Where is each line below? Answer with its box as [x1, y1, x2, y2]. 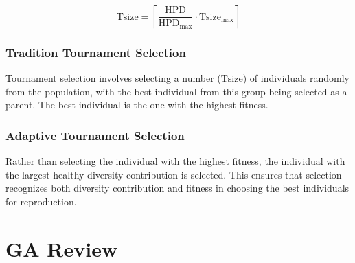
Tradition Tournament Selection [5, 43, 186, 60]
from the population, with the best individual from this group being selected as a [5, 84, 347, 98]
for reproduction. [5, 194, 77, 208]
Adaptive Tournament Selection [5, 126, 185, 144]
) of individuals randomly [242, 71, 350, 85]
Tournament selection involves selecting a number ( [5, 71, 221, 85]
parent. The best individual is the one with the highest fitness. [5, 98, 268, 112]
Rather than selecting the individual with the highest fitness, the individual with [5, 154, 345, 168]
